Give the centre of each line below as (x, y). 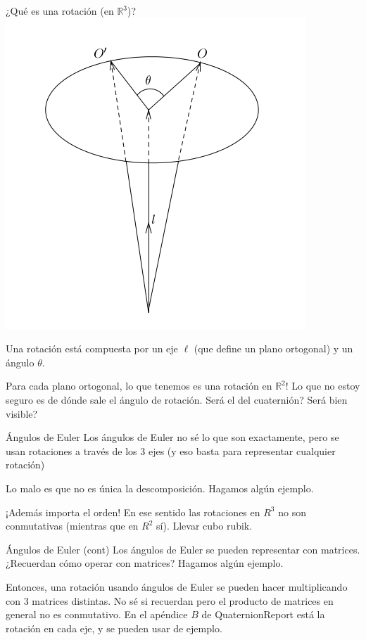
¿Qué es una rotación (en (60, 11)
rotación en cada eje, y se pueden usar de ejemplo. (114, 628)
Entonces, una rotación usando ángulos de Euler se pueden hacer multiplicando (177, 586)
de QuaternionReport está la (263, 614)
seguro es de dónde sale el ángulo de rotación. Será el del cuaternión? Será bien (177, 399)
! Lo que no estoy (323, 386)
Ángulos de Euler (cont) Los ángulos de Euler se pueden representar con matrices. (183, 549)
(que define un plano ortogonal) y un (273, 348)
